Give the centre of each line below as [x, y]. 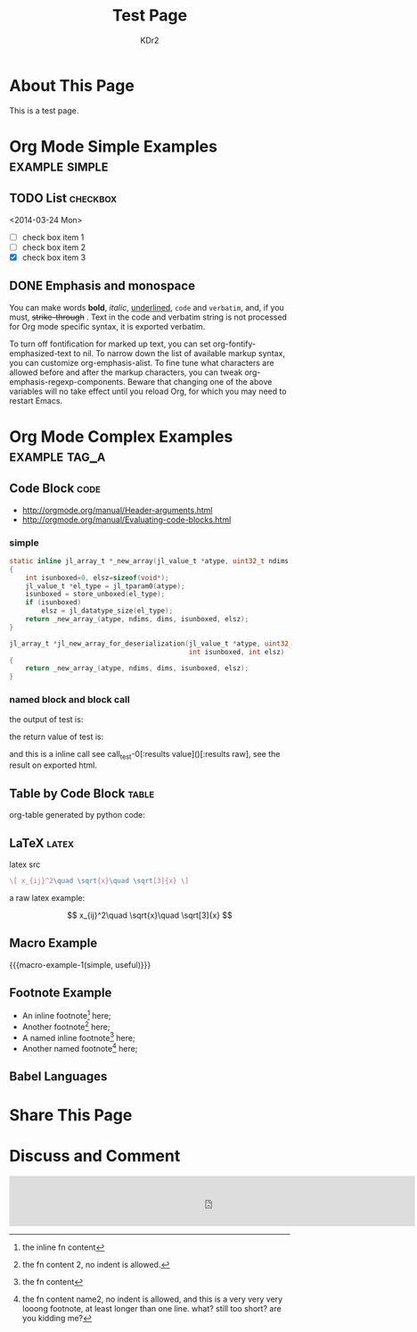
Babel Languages [58, 1077]
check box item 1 [53, 237]
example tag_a [57, 455]
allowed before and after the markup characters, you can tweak [126, 372]
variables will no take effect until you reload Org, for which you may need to [148, 391]
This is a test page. [44, 110]
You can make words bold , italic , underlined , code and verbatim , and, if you [147, 307]
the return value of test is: [57, 737]
